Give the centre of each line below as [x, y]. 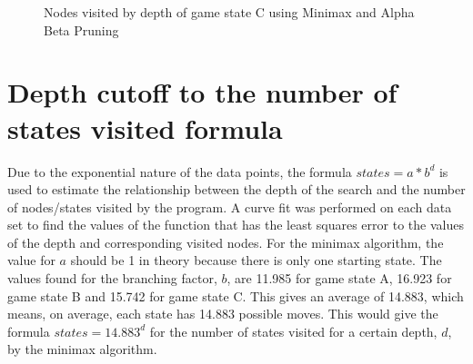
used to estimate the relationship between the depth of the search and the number [236, 189]
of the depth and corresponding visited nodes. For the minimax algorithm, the [226, 242]
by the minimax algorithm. [82, 349]
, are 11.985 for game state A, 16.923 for [339, 278]
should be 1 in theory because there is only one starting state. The [256, 260]
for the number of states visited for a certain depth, [293, 331]
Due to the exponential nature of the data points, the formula [180, 171]
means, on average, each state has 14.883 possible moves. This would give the [223, 314]
